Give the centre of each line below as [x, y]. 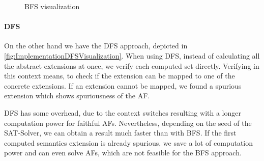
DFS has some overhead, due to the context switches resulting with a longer [123, 112]
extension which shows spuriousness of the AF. [77, 96]
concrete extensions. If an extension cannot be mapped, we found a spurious [123, 85]
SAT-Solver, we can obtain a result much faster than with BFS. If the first [120, 133]
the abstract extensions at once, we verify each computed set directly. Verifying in [132, 65]
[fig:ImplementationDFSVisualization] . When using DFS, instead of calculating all [132, 55]
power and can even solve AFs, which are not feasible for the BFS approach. [123, 153]
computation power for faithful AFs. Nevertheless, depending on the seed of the [128, 123]
